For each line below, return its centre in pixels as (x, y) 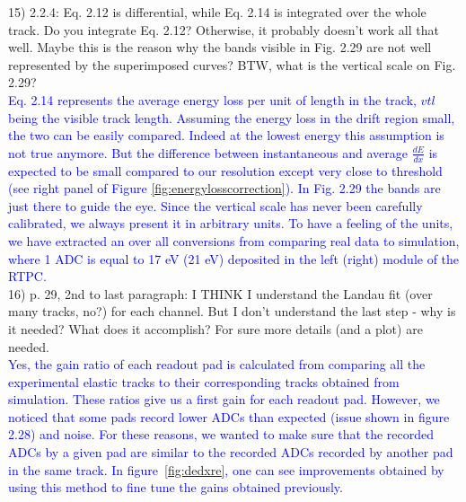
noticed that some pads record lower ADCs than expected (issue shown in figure (229, 416)
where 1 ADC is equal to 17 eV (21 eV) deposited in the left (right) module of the (234, 258)
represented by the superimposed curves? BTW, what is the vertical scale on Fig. (232, 64)
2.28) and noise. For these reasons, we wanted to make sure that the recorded (221, 434)
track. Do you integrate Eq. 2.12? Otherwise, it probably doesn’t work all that (224, 29)
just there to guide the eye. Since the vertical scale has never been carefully (215, 205)
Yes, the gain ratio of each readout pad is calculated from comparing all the (217, 364)
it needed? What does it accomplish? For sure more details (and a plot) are (215, 328)
